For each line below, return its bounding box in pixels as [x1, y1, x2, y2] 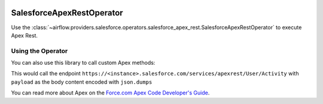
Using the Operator [11, 46, 68, 55]
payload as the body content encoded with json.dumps [11, 78, 153, 86]
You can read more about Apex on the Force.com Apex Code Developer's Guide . [11, 89, 210, 96]
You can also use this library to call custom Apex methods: [11, 59, 156, 67]
